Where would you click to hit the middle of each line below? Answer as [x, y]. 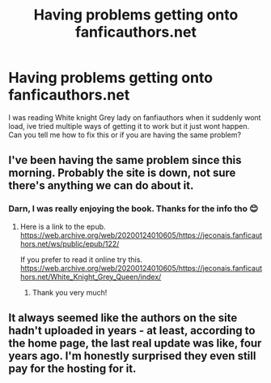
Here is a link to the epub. [63, 226]
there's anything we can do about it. [101, 185]
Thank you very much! [70, 292]
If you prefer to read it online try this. [81, 259]
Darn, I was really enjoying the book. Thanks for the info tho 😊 [133, 209]
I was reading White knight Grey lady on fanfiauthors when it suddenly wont [135, 117]
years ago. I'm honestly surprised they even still [132, 356]
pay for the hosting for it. [72, 369]
